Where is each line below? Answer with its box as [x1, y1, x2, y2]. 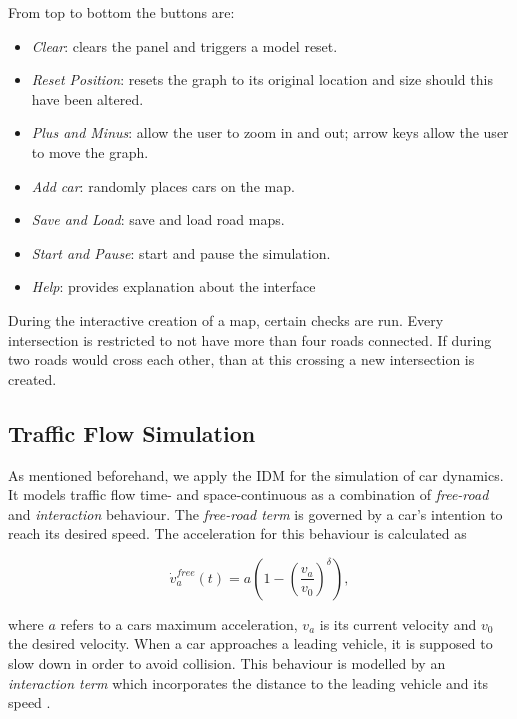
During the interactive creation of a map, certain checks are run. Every [8, 309, 444, 330]
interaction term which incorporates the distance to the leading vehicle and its [8, 672, 489, 693]
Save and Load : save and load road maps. [31, 209, 285, 230]
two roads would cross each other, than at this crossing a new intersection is [8, 349, 475, 370]
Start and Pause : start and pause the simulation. [31, 242, 331, 263]
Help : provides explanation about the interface [31, 276, 316, 297]
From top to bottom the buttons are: [8, 2, 235, 22]
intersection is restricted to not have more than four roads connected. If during [8, 329, 492, 350]
